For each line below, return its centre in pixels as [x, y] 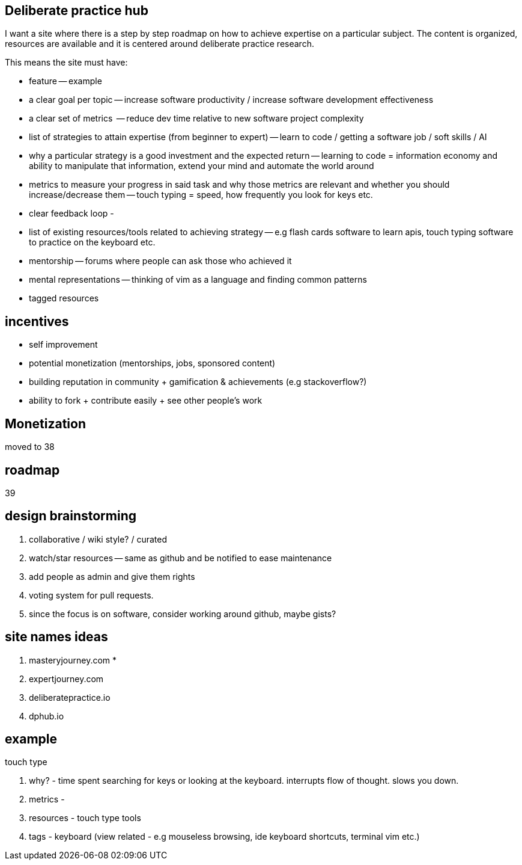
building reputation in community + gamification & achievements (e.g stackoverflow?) [198, 382]
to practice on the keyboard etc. [92, 242]
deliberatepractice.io [70, 697]
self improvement [63, 345]
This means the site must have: [66, 63]
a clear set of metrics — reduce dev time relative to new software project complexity [196, 119]
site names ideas [56, 637]
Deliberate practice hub [77, 11]
